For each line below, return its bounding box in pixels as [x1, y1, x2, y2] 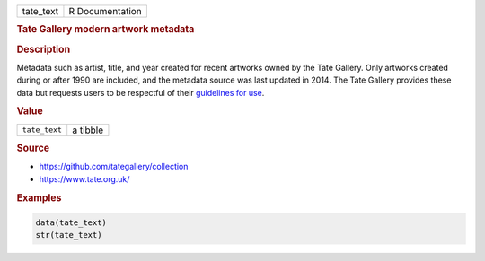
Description [16, 43, 71, 56]
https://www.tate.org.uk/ [39, 173, 130, 184]
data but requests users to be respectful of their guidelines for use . [16, 87, 265, 98]
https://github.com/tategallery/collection [39, 161, 189, 172]
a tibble [72, 124, 104, 136]
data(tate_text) [35, 218, 108, 228]
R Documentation [68, 5, 143, 17]
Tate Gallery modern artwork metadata [16, 23, 195, 36]
